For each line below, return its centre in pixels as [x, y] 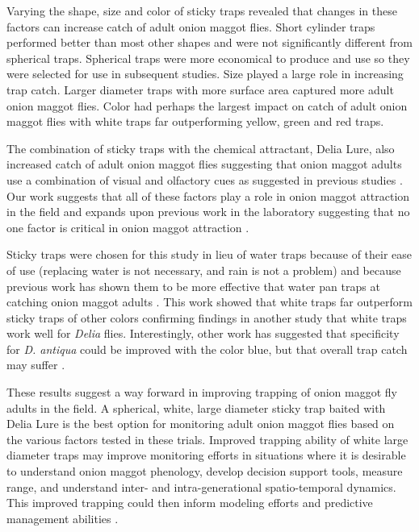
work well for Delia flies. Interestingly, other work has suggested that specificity [203, 333]
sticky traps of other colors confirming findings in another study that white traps [207, 317]
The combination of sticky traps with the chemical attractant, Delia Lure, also [201, 148]
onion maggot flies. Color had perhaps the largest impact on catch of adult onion [207, 105]
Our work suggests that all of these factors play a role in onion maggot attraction [208, 195]
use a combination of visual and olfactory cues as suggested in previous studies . [205, 179]
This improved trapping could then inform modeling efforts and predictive [190, 503]
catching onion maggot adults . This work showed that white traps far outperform [209, 302]
